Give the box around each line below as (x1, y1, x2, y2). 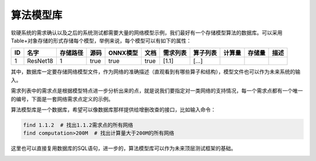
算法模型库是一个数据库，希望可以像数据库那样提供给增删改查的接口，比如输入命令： (11, 106, 216, 113)
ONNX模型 (108, 49, 139, 57)
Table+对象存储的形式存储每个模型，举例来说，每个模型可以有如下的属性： (11, 37, 192, 44)
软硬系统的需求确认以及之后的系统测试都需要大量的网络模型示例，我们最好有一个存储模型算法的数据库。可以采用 (11, 29, 283, 36)
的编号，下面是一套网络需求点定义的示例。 (11, 95, 114, 102)
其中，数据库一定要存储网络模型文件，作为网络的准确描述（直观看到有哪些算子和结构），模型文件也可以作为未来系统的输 (11, 68, 301, 75)
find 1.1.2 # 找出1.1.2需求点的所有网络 (23, 121, 133, 128)
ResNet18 (27, 57, 54, 65)
